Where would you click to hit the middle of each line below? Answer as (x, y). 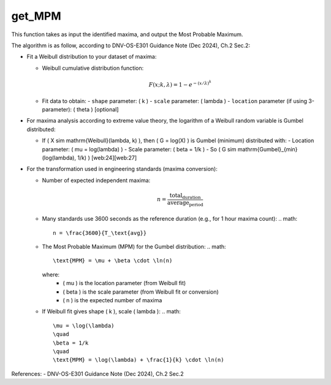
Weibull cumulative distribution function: (93, 68)
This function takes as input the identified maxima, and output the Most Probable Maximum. (127, 34)
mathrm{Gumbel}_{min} (268, 149)
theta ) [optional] (98, 110)
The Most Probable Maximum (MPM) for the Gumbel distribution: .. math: (134, 247)
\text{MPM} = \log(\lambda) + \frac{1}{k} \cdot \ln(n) (139, 360)
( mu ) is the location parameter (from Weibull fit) (124, 283)
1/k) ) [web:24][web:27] (107, 158)
